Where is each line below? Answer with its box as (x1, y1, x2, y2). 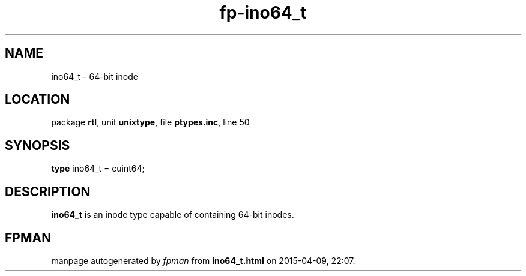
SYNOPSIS (5, 137, 70, 153)
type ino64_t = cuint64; (51, 163, 145, 174)
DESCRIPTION (5, 184, 91, 199)
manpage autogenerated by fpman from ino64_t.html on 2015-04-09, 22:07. (51, 255, 355, 266)
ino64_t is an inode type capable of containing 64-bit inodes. (51, 209, 294, 220)
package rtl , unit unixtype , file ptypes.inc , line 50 (51, 117, 250, 128)
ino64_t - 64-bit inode (51, 71, 138, 82)
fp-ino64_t (219, 2, 307, 23)
